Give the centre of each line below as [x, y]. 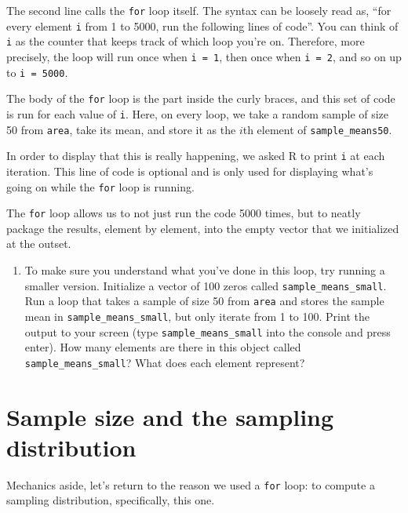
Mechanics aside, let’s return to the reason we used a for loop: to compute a [191, 484]
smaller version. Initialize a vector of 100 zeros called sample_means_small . [206, 285]
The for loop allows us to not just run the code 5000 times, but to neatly [184, 213]
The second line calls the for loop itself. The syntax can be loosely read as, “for [199, 10]
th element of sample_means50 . [317, 129]
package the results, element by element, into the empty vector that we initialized [203, 228]
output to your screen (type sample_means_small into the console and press [208, 331]
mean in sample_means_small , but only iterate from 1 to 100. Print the [197, 316]
